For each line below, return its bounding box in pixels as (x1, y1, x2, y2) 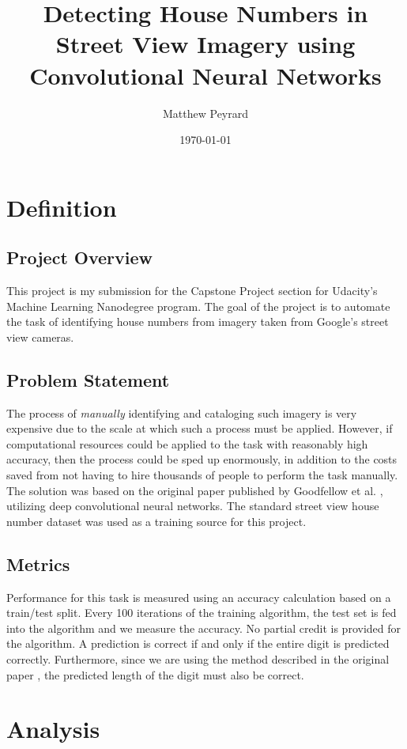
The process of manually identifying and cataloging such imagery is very (6, 404, 357, 421)
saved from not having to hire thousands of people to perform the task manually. (6, 467, 398, 483)
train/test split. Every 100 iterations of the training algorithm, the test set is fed (6, 604, 397, 621)
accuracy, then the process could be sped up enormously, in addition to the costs (6, 451, 398, 467)
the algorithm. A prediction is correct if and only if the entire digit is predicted (6, 635, 390, 652)
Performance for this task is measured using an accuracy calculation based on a (6, 588, 391, 605)
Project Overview (6, 245, 153, 270)
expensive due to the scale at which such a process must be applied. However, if (6, 420, 393, 437)
